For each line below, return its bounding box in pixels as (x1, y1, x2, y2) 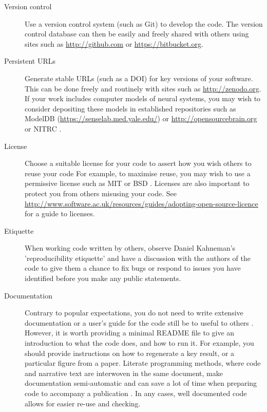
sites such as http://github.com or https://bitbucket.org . (25, 38, 203, 49)
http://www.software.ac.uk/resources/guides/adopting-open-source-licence (25, 198, 258, 209)
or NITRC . (25, 123, 62, 134)
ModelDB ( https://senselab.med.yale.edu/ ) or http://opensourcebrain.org (25, 113, 257, 124)
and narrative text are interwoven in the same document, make (25, 367, 223, 378)
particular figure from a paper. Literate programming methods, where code (25, 358, 261, 368)
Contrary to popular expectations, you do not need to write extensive (25, 307, 243, 318)
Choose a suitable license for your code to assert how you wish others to (25, 158, 252, 168)
